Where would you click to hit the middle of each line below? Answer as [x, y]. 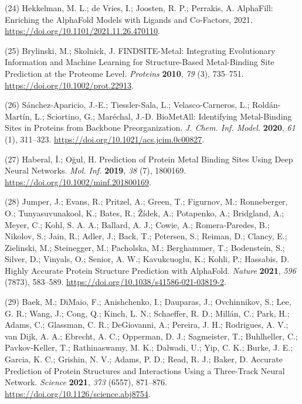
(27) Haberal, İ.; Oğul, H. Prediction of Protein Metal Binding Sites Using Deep [149, 159]
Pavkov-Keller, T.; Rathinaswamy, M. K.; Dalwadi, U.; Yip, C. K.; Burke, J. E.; [149, 347]
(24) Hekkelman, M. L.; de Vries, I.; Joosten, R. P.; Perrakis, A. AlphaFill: [139, 8]
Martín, [18, 116]
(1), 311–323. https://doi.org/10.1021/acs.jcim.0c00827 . [105, 139]
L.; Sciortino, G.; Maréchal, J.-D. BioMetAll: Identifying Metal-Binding [163, 116]
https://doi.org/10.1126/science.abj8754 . [78, 393]
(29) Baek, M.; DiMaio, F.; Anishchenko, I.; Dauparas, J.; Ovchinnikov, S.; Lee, [148, 302]
